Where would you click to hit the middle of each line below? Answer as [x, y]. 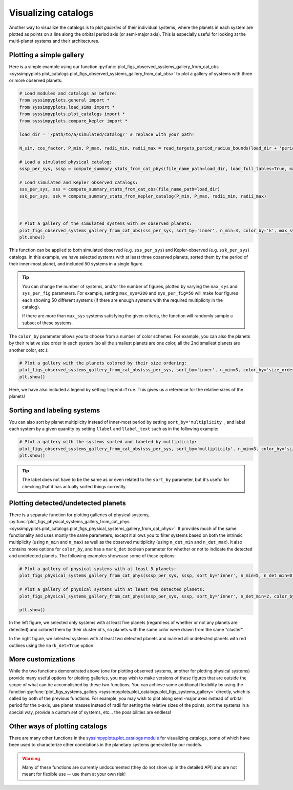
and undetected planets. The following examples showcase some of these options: [92, 556]
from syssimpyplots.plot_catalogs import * [72, 114]
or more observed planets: [36, 80]
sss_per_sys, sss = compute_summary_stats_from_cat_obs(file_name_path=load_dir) [120, 189]
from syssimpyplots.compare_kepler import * [73, 121]
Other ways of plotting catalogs [58, 726]
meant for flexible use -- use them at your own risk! [74, 774]
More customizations [42, 659]
